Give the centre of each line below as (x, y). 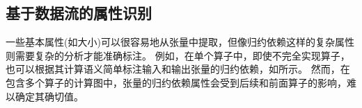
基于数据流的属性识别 (79, 13)
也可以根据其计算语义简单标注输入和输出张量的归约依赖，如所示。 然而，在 (178, 69)
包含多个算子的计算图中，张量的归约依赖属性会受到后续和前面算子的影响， (176, 82)
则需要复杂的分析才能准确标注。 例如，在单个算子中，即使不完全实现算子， (178, 55)
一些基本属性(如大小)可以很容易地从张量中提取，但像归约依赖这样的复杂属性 (180, 42)
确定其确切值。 (49, 96)
